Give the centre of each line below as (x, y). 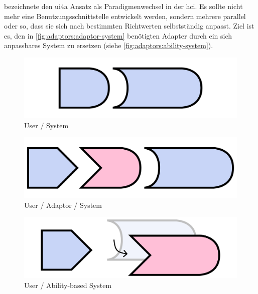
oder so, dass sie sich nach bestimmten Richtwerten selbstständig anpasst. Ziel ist (129, 26)
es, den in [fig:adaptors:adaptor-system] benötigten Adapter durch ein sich (118, 35)
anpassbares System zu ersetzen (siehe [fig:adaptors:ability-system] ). (109, 45)
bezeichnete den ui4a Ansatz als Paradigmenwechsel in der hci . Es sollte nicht (123, 6)
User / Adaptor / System (63, 205)
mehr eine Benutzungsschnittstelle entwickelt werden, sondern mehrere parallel (125, 16)
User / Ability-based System (68, 285)
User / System (46, 125)
